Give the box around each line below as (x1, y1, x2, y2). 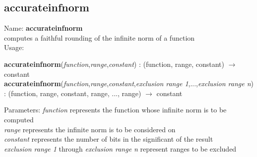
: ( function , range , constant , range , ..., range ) (4, 88, 141, 98)
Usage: (4, 42, 24, 52)
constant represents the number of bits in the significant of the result (4, 134, 213, 144)
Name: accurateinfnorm (4, 23, 83, 33)
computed (4, 114, 34, 124)
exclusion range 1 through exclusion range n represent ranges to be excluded (4, 143, 237, 154)
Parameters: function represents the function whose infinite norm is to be (4, 105, 227, 115)
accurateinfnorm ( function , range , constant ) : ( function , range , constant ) (4, 58, 225, 69)
